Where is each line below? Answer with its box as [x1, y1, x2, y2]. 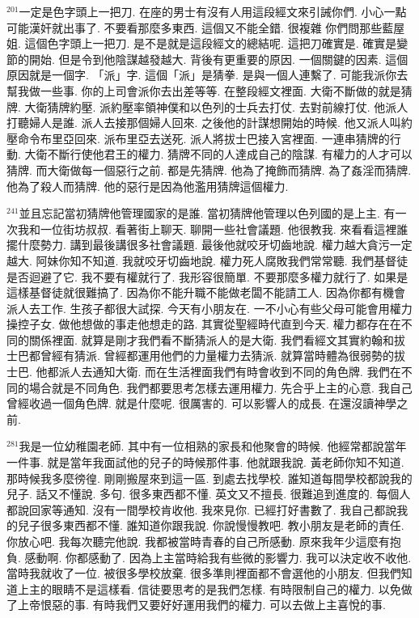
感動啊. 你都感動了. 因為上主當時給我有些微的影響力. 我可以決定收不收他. [24, 548, 412, 565]
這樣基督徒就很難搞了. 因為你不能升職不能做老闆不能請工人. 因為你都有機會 [6, 284, 406, 301]
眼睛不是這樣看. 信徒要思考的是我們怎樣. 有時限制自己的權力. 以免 [51, 580, 401, 597]
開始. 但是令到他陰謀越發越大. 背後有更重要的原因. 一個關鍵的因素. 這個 [28, 50, 408, 67]
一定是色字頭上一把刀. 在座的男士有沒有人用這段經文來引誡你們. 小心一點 [19, 3, 407, 19]
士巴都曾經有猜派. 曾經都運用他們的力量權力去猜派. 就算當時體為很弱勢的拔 [6, 347, 406, 364]
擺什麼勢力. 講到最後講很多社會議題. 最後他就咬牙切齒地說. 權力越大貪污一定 [6, 236, 413, 253]
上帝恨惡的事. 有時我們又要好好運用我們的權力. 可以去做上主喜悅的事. [17, 596, 386, 613]
